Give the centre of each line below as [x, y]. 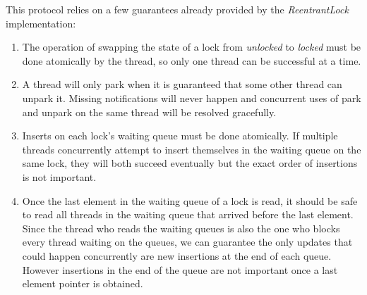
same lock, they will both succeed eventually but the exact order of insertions [190, 163]
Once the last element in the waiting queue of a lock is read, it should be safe [190, 200]
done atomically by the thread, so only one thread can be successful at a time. [192, 60]
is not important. [59, 176]
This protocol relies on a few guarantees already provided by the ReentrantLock [177, 9]
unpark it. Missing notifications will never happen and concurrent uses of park [192, 98]
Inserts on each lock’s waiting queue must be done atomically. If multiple [180, 136]
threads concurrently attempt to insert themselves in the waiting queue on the [192, 149]
